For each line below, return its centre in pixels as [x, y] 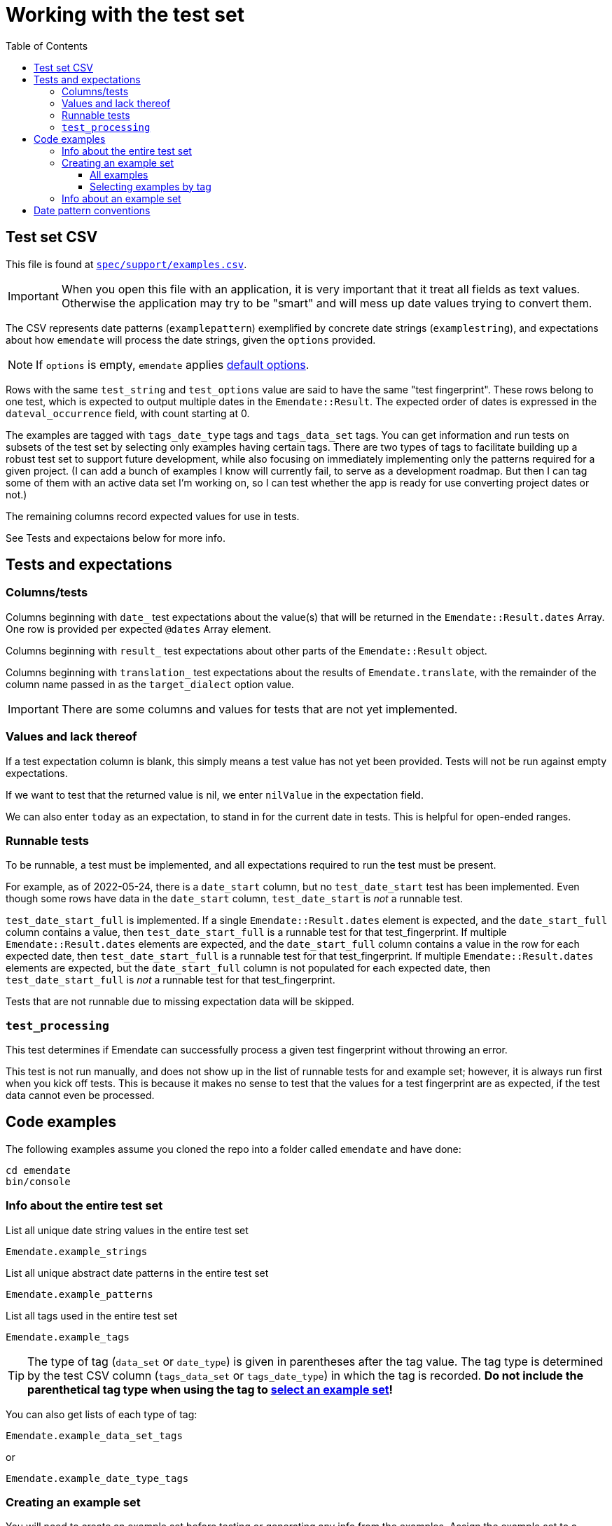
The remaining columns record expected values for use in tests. [153, 516]
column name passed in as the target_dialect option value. [150, 684]
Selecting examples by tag [151, 186]
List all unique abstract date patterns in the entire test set [137, 1273]
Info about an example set [121, 198]
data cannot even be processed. [80, 1095]
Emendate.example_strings [77, 1251]
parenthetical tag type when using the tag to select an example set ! [210, 1389]
